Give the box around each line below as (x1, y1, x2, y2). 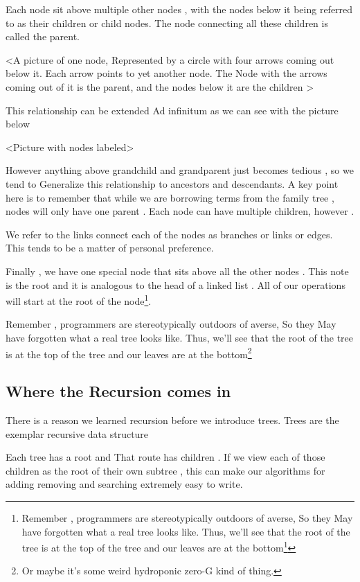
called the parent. (6, 29, 80, 44)
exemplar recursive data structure (6, 426, 149, 441)
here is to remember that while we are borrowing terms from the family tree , (6, 190, 334, 204)
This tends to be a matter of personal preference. (6, 240, 214, 255)
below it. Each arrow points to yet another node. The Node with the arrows (6, 66, 327, 80)
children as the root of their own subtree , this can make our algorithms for (6, 463, 325, 477)
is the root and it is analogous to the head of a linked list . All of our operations (6, 277, 345, 292)
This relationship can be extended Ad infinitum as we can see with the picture (6, 103, 339, 117)
